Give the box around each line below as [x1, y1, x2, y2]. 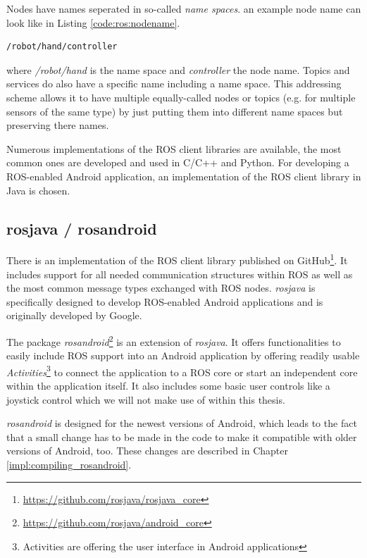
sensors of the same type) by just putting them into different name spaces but [6, 104, 343, 118]
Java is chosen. [6, 182, 70, 197]
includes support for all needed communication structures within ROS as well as [6, 266, 353, 281]
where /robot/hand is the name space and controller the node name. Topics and [6, 62, 350, 77]
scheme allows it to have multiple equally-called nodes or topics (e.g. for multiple [6, 89, 356, 104]
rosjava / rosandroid [6, 217, 157, 239]
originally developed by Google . [6, 308, 142, 323]
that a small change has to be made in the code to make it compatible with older [6, 429, 357, 444]
